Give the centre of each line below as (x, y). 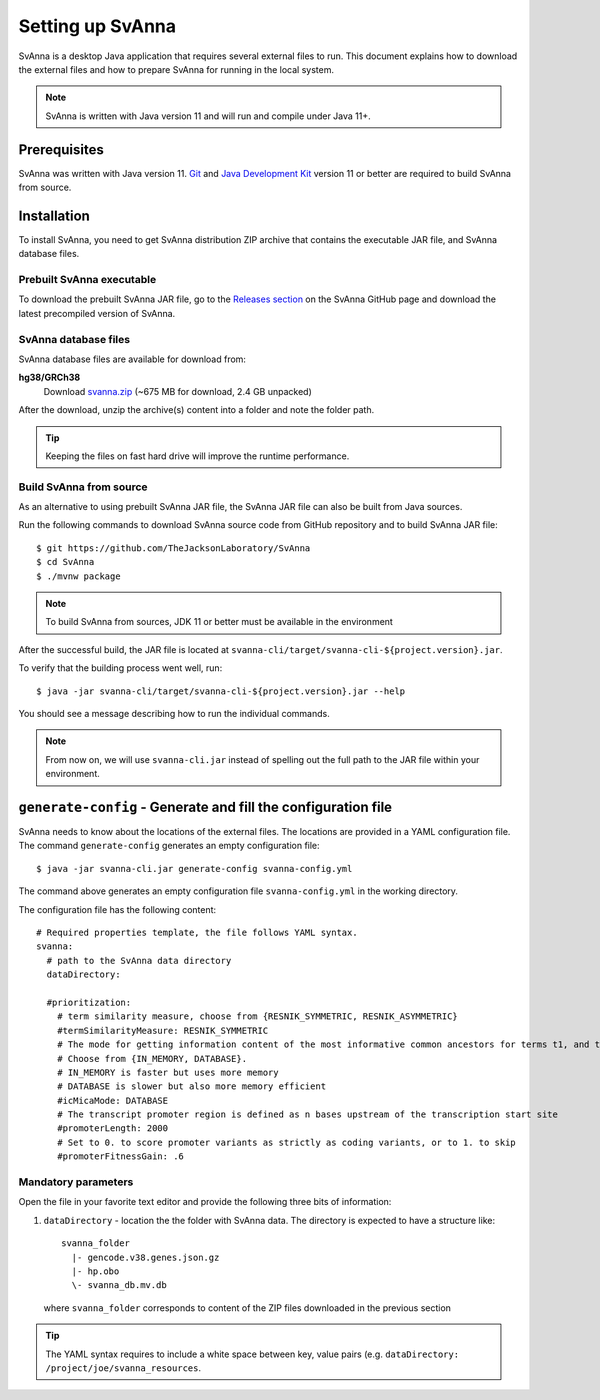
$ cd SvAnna (65, 562)
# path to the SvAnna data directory (139, 960)
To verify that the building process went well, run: (120, 668)
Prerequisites (61, 149)
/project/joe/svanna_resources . (123, 1367)
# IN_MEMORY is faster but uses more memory (167, 1072)
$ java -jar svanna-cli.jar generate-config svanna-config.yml (194, 868)
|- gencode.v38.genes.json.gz (145, 1257)
